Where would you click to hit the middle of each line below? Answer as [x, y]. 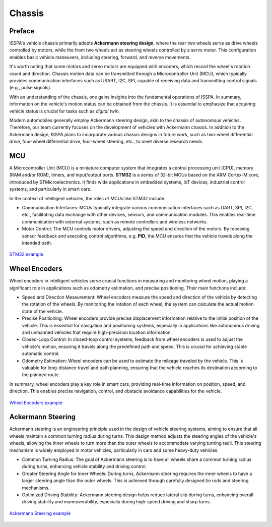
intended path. [37, 243]
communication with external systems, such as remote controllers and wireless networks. [115, 221]
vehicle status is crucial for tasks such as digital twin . [65, 111]
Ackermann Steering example [40, 513]
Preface [22, 31]
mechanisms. [36, 488]
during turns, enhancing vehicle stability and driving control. [84, 466]
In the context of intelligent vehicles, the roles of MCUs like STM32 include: [87, 198]
